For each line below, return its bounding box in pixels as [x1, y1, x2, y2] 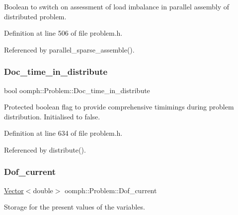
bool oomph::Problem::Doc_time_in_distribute [4, 85, 150, 95]
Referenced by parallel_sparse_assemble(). [4, 44, 135, 54]
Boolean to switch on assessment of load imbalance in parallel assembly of [4, 1, 229, 11]
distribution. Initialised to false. [4, 111, 100, 121]
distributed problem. [4, 11, 67, 21]
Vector [4, 185, 24, 195]
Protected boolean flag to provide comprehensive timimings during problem [4, 102, 234, 112]
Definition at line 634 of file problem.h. [4, 128, 123, 138]
